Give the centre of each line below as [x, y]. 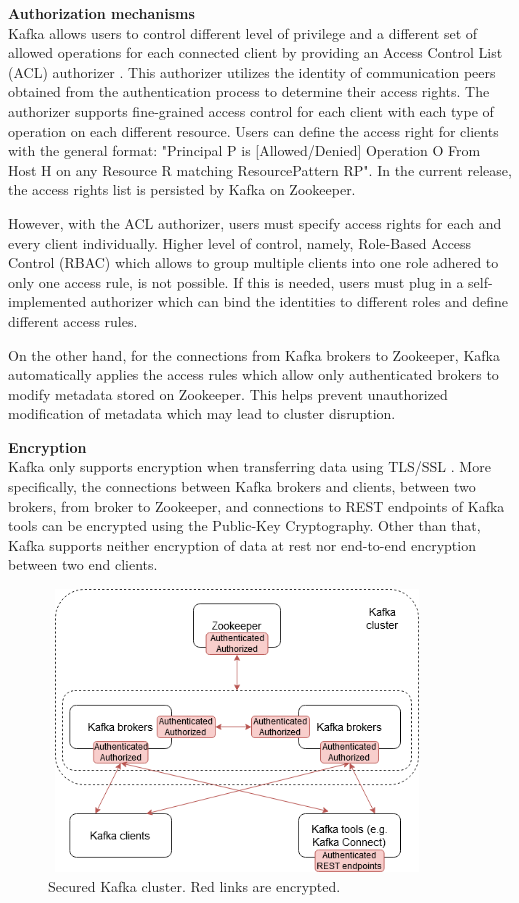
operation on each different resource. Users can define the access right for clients [253, 130]
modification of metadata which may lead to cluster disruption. [202, 413]
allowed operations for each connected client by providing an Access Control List [255, 52]
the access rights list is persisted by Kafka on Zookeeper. [182, 189]
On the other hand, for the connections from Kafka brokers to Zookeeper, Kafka [254, 354]
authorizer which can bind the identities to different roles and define [299, 301]
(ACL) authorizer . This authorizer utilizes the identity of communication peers [252, 71]
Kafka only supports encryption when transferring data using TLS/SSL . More [249, 466]
